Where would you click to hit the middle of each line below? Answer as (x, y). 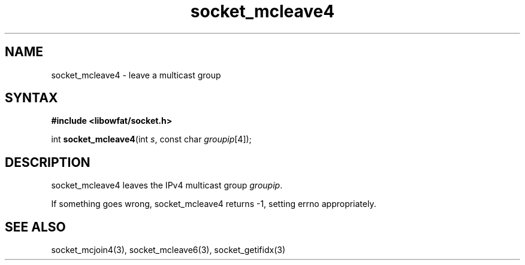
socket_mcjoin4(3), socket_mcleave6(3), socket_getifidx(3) (168, 250)
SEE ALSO (35, 227)
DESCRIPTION (48, 162)
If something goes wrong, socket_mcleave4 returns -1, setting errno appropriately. (214, 204)
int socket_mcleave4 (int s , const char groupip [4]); (151, 139)
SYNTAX (31, 98)
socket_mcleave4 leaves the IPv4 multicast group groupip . (167, 185)
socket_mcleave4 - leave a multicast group (136, 75)
